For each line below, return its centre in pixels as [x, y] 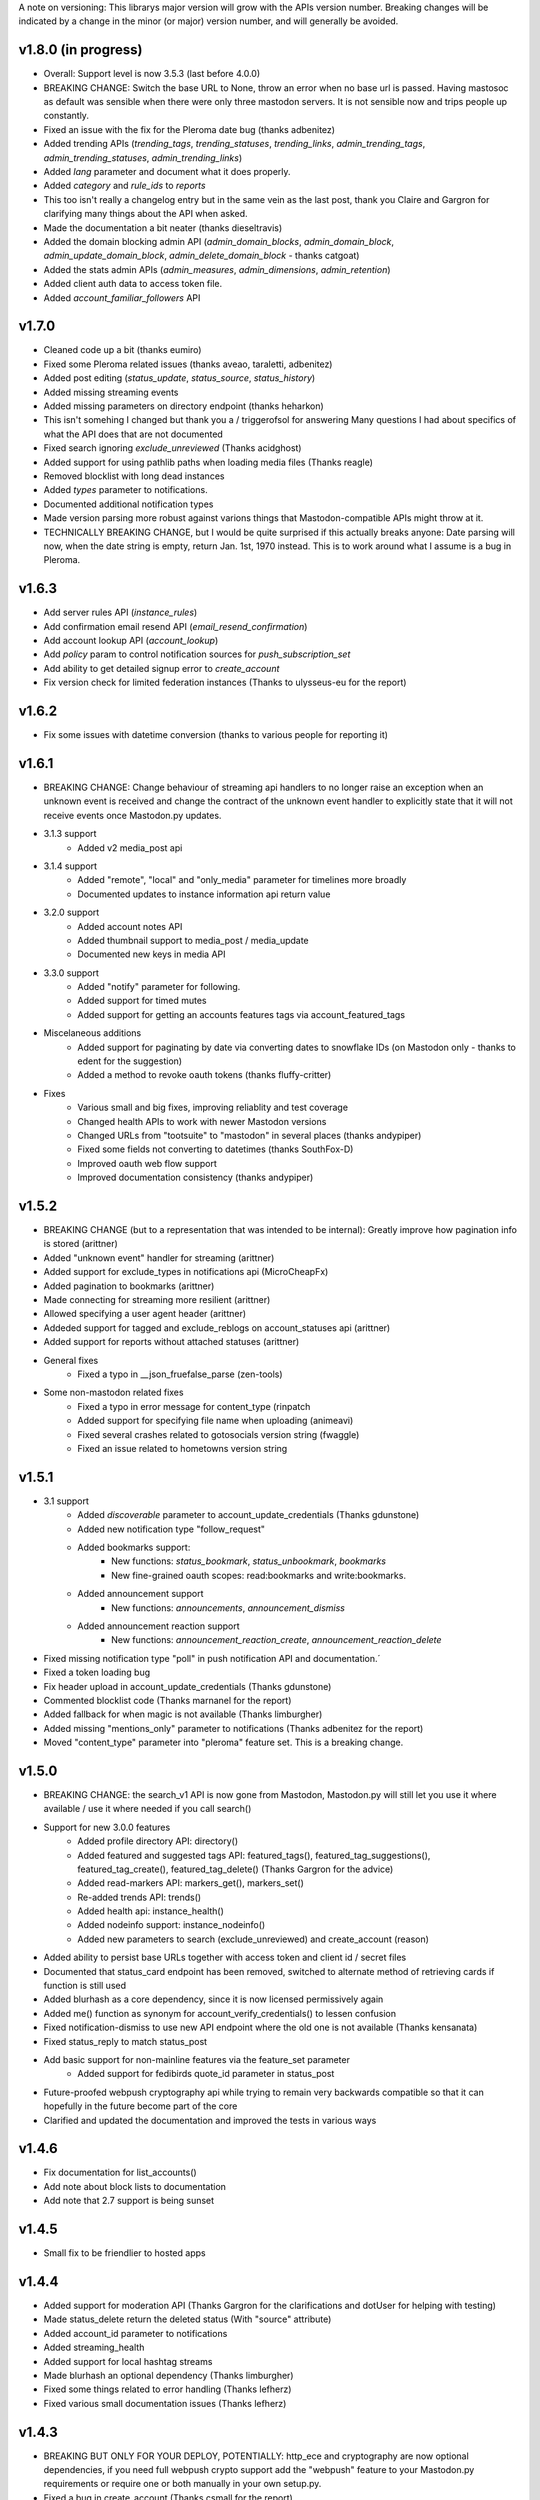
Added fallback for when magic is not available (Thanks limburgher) [183, 1714]
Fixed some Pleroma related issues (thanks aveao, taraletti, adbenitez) [188, 364]
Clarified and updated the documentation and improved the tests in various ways [210, 2120]
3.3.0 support [71, 972]
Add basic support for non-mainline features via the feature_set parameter [196, 2059]
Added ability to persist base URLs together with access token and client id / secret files [225, 1957]
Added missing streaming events [111, 392]
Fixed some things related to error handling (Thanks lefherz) [167, 2389]
